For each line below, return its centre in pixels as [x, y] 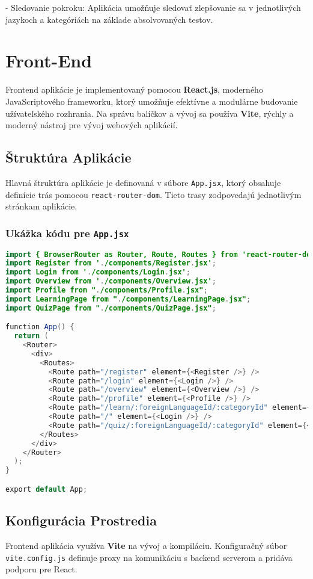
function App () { [40, 327]
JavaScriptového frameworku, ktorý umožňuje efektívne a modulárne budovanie [152, 101]
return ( [31, 336]
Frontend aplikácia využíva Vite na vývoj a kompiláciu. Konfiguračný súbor [146, 545]
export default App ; [47, 489]
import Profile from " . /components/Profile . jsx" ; [107, 290]
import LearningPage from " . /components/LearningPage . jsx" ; [128, 299]
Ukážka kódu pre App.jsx [67, 233]
